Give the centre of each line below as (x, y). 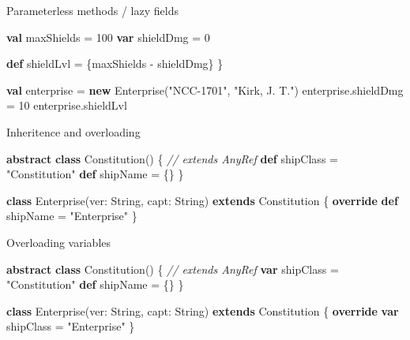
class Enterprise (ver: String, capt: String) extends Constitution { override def (202, 200)
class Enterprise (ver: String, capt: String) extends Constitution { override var (203, 310)
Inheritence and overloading (73, 131)
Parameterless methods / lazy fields (92, 10)
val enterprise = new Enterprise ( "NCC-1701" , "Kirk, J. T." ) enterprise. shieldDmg (205, 90)
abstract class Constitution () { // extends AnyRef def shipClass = (172, 158)
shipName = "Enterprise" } (72, 216)
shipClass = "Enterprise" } (71, 326)
